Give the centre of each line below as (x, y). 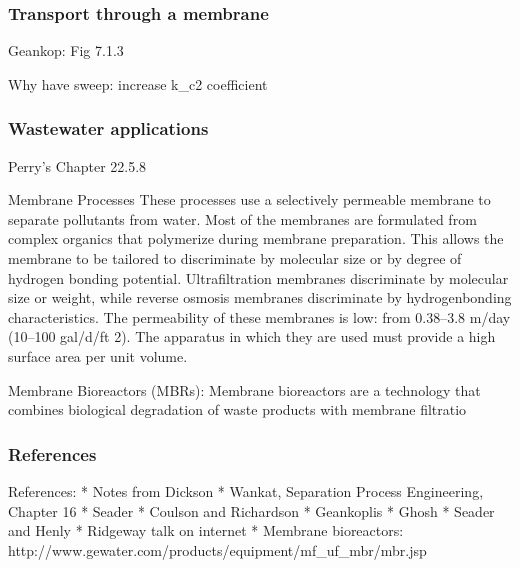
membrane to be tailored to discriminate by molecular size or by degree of (235, 258)
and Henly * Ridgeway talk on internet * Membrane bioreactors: (206, 530)
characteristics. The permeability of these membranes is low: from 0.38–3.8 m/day (259, 316)
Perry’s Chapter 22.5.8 (77, 165)
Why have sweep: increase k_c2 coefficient (138, 83)
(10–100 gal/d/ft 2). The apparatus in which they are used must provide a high (252, 336)
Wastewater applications (108, 128)
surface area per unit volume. (98, 355)
